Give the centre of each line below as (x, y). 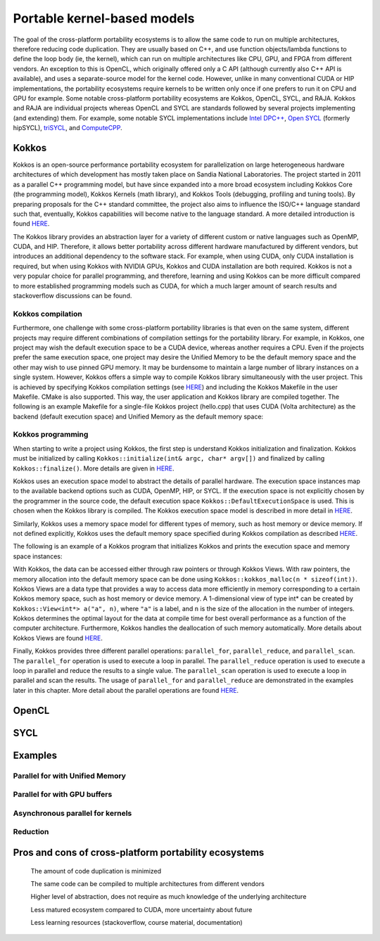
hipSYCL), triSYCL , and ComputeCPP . (68, 128)
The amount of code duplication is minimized (96, 871)
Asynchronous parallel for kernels (72, 813)
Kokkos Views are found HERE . (58, 638)
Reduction (31, 832)
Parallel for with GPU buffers (63, 795)
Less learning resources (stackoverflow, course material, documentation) (137, 923)
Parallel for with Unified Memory (70, 776)
